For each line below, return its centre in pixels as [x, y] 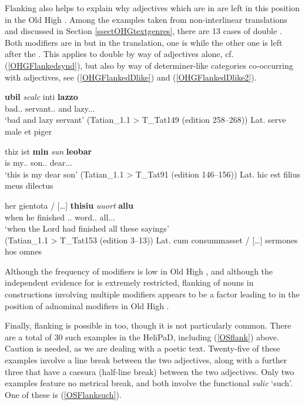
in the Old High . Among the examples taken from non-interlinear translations [146, 19]
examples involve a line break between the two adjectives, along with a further [146, 360]
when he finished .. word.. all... [60, 217]
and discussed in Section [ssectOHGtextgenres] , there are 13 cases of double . [143, 31]
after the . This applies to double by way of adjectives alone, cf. [119, 54]
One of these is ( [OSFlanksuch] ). [63, 394]
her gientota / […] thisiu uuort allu [69, 205]
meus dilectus [29, 185]
